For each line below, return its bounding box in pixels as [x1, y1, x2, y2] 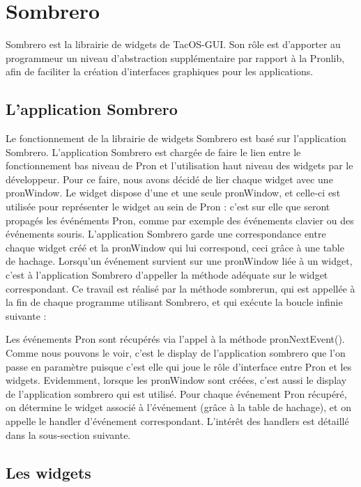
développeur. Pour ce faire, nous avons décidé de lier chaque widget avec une [6, 171, 333, 186]
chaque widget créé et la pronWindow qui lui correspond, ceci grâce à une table [6, 240, 344, 254]
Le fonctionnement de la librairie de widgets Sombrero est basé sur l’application [6, 131, 346, 146]
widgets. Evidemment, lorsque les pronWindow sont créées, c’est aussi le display [6, 373, 347, 387]
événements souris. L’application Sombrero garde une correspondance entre [6, 226, 326, 241]
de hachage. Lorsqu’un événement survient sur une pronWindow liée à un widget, [6, 254, 353, 268]
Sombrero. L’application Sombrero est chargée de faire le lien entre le [6, 144, 301, 159]
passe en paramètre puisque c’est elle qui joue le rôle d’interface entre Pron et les [6, 359, 352, 373]
